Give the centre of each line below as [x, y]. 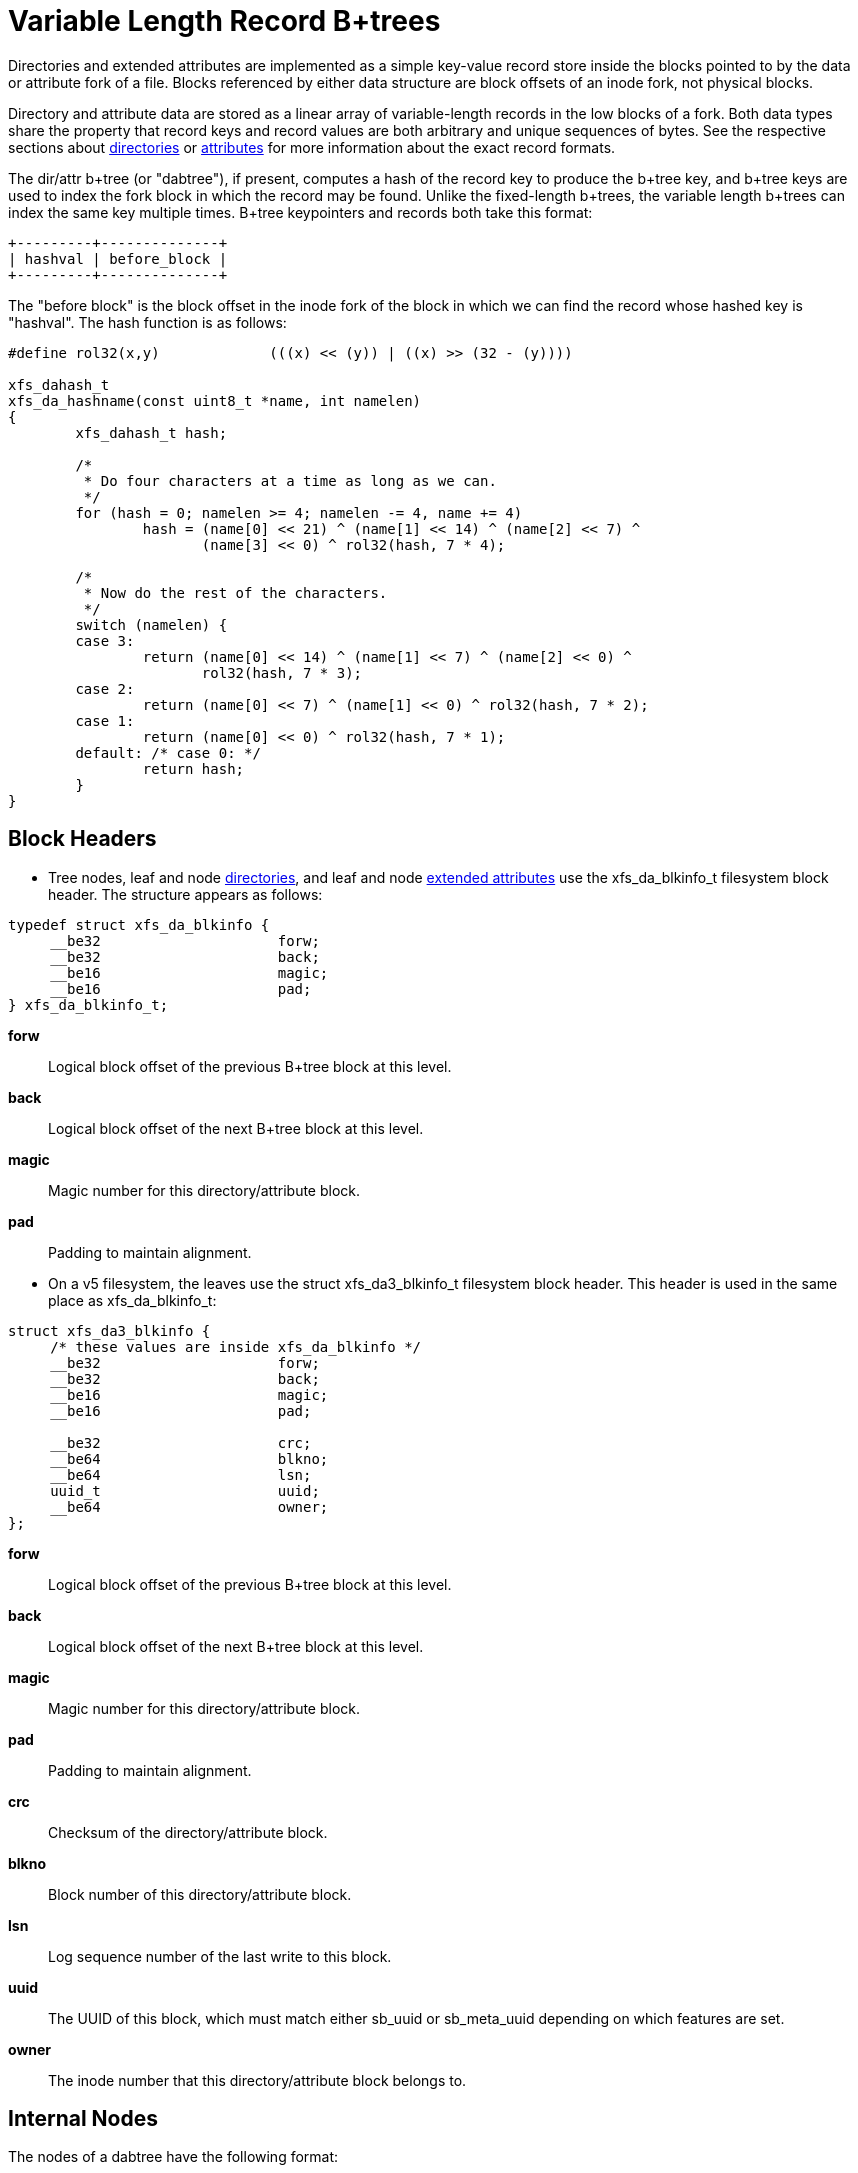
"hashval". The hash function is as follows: [147, 322]
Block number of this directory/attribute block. [200, 1894]
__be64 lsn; [181, 1474]
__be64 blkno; [189, 1458]
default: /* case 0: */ [168, 752]
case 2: [105, 688]
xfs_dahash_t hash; [151, 432]
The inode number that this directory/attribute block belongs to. [257, 2080]
